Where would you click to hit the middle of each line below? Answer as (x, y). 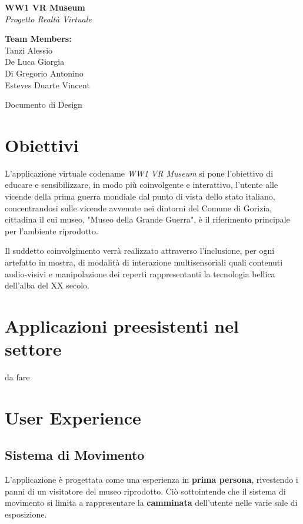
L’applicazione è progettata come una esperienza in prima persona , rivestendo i (151, 480)
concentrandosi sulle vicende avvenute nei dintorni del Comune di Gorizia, (139, 208)
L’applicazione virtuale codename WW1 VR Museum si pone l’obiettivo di (139, 173)
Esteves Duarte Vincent (47, 84)
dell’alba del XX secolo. (47, 285)
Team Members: (38, 39)
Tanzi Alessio (29, 50)
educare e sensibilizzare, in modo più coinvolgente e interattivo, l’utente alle (141, 185)
